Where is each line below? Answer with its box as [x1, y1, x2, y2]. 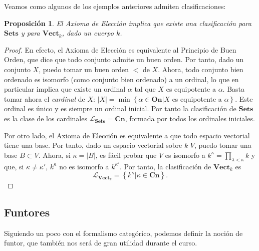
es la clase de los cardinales [4, 113, 87, 123]
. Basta [222, 84, 245, 94]
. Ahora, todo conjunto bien [158, 64, 243, 74]
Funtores [4, 204, 50, 219]
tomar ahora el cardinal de [4, 93, 85, 104]
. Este [235, 93, 253, 104]
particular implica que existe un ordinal [4, 84, 126, 94]
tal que [134, 84, 156, 94]
